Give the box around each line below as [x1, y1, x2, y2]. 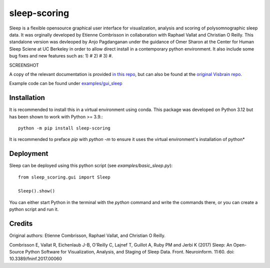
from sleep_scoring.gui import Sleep [18, 174, 111, 180]
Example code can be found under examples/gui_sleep [9, 80, 122, 86]
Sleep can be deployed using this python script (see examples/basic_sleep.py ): [9, 162, 173, 168]
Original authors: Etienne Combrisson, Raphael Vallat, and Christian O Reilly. [9, 232, 166, 238]
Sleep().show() [18, 188, 55, 194]
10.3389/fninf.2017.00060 [9, 255, 62, 262]
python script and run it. [9, 206, 59, 212]
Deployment [9, 149, 48, 158]
